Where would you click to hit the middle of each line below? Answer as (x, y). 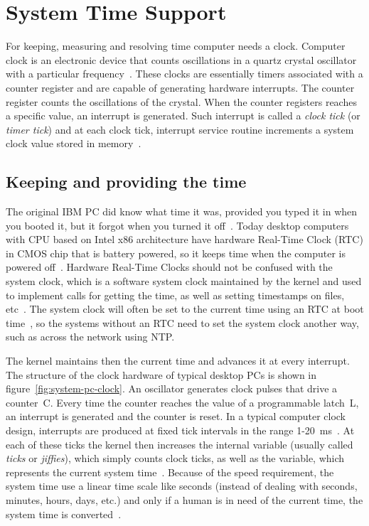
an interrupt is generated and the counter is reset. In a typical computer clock (176, 416)
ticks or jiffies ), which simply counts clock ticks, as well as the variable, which (175, 458)
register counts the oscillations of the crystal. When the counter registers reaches (181, 101)
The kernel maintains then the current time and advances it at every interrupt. (178, 361)
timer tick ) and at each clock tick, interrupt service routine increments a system (180, 129)
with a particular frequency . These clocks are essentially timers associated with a (184, 74)
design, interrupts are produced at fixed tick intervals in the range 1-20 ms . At (180, 430)
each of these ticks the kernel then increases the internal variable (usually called (180, 444)
